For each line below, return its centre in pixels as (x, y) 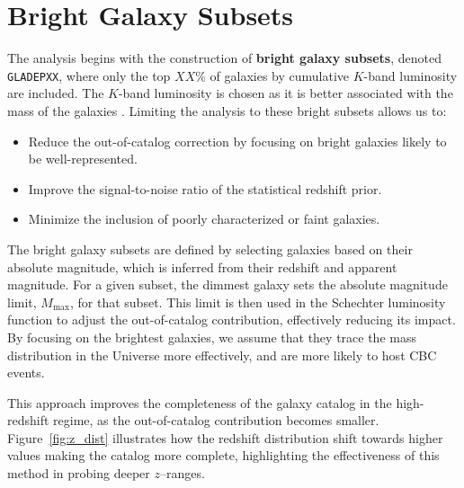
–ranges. (182, 473)
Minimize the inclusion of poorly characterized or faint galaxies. (204, 219)
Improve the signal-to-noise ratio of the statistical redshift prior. (205, 188)
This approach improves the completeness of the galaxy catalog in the (200, 402)
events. (26, 373)
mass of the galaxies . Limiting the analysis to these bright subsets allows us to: (227, 110)
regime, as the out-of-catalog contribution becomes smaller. (216, 420)
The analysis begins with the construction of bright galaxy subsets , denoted (224, 58)
